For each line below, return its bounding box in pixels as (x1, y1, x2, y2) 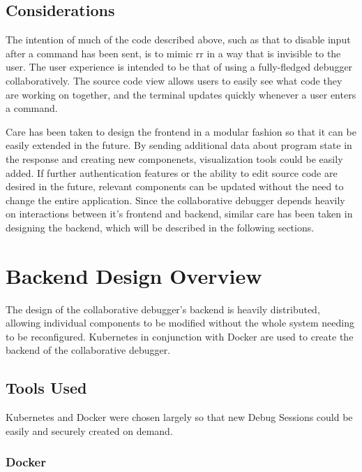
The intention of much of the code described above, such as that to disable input (6, 32, 351, 47)
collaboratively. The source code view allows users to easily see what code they (6, 73, 342, 87)
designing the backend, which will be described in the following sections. (6, 220, 315, 234)
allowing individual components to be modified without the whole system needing (6, 315, 354, 330)
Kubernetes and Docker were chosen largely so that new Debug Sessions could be (6, 410, 353, 424)
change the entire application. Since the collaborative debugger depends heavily (6, 192, 345, 207)
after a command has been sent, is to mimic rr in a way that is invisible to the (6, 45, 341, 60)
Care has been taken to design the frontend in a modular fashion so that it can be (6, 124, 356, 138)
